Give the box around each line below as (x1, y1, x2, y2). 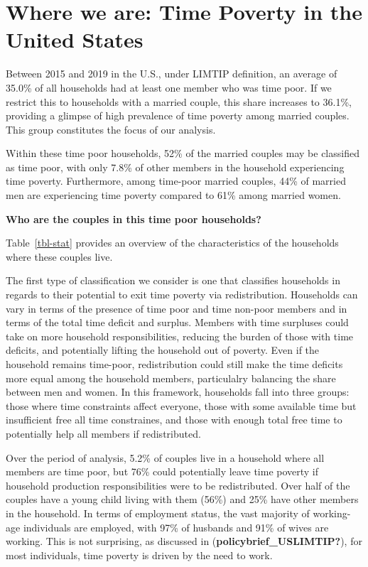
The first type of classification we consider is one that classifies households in (6, 273, 340, 288)
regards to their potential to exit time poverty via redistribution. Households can (6, 287, 358, 302)
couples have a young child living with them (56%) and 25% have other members (6, 492, 359, 507)
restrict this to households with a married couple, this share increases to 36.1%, (6, 94, 352, 109)
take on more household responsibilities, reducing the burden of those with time (6, 328, 354, 343)
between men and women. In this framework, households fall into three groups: (6, 384, 350, 399)
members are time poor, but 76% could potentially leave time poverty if (6, 464, 319, 479)
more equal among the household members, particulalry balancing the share (6, 370, 336, 385)
